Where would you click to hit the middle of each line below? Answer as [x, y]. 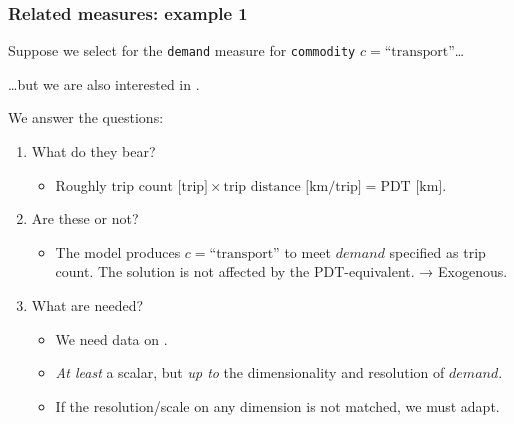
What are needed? [87, 305]
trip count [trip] [159, 186]
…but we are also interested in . [104, 83]
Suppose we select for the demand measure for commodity [182, 50]
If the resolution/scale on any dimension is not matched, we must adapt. [277, 405]
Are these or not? [85, 218]
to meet [308, 251]
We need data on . [111, 338]
